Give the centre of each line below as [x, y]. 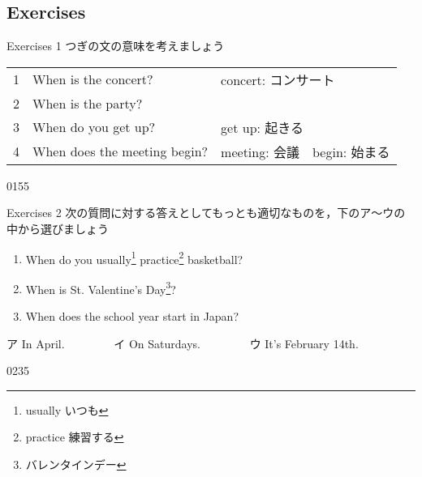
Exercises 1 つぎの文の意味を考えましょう [116, 46]
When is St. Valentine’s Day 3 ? [101, 287]
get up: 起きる [263, 127]
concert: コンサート [278, 79]
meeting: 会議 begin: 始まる [306, 151]
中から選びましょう [58, 228]
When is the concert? [93, 79]
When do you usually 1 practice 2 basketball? [134, 258]
